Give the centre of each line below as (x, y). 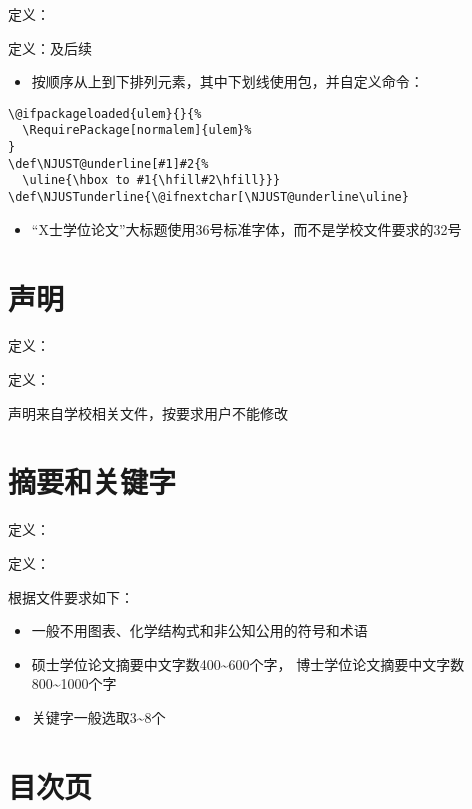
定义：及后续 (50, 47)
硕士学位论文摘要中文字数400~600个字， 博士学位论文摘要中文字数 (248, 663)
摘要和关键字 (92, 481)
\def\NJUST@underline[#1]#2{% (108, 163)
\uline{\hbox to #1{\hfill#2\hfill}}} (151, 180)
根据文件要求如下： (71, 596)
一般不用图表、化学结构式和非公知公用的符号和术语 (199, 630)
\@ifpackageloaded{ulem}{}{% (105, 113)
